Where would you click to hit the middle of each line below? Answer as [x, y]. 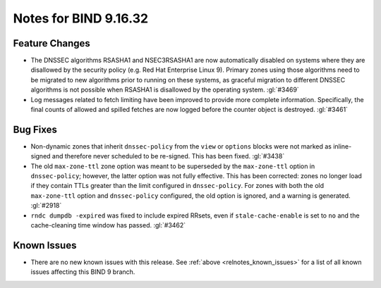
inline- [342, 146]
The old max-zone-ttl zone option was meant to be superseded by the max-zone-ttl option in [173, 166]
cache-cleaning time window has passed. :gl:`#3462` [108, 225]
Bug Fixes [35, 129]
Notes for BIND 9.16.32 [80, 18]
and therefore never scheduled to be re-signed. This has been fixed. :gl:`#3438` [168, 156]
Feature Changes [52, 43]
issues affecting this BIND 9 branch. [83, 272]
